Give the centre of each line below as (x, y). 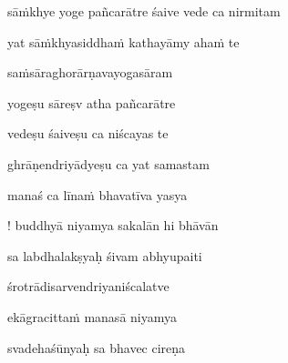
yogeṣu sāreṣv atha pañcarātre (92, 102)
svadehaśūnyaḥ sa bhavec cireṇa (97, 347)
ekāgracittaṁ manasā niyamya (92, 316)
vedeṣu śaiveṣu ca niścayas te (88, 133)
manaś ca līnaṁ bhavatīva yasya (98, 194)
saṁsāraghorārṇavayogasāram (90, 72)
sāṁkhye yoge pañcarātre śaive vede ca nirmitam (144, 11)
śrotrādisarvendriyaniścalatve (88, 286)
